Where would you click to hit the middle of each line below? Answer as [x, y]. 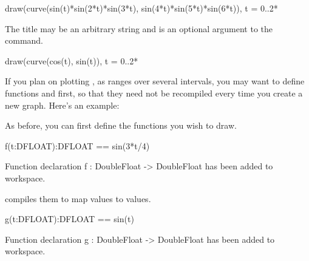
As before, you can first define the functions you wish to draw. [121, 125]
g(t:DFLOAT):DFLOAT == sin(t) [70, 219]
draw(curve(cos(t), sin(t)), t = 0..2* [72, 60]
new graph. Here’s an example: [62, 105]
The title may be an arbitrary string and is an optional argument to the [139, 28]
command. [24, 40]
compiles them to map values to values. [78, 198]
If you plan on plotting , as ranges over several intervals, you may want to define [155, 81]
